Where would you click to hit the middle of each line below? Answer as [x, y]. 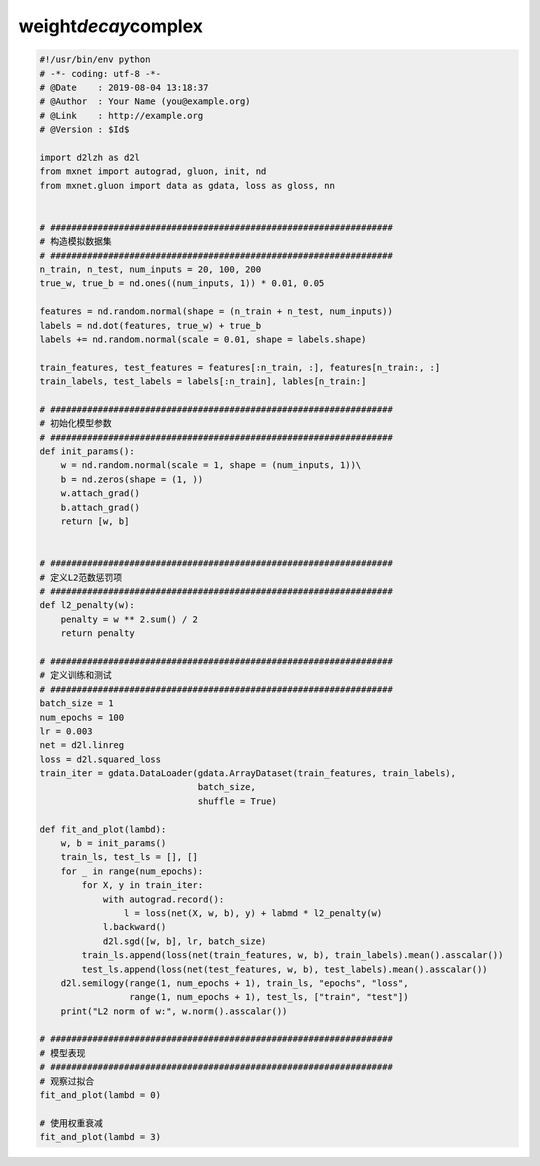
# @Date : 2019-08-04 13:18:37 [124, 87]
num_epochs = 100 [82, 717]
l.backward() [134, 927]
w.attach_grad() [100, 493]
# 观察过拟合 [67, 1081]
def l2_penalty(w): [87, 605]
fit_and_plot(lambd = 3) [100, 1137]
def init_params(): [87, 451]
